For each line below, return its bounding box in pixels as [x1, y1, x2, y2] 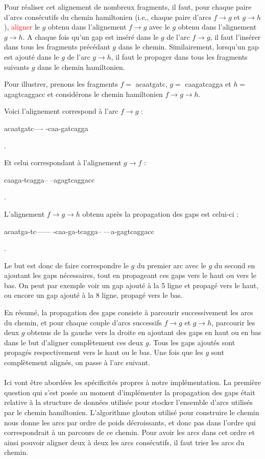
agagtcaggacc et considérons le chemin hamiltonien [4, 88, 163, 99]
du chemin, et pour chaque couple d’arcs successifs [4, 317, 162, 327]
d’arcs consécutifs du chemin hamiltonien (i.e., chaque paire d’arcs [4, 11, 211, 22]
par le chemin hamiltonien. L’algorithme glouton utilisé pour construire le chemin [4, 407, 259, 417]
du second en [214, 260, 255, 270]
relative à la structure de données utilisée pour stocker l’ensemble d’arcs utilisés [4, 397, 253, 407]
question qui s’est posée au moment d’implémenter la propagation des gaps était [4, 387, 255, 397]
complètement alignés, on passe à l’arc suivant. [4, 357, 151, 368]
